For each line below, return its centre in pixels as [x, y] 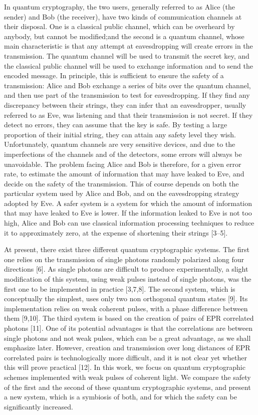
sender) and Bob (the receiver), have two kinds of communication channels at [123, 16]
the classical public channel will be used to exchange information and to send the [128, 65]
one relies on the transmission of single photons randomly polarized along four [124, 259]
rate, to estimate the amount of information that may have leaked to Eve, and [124, 174]
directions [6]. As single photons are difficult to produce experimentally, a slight [126, 269]
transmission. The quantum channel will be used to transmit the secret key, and [127, 55]
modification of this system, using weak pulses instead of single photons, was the [128, 279]
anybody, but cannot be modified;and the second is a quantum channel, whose [124, 36]
